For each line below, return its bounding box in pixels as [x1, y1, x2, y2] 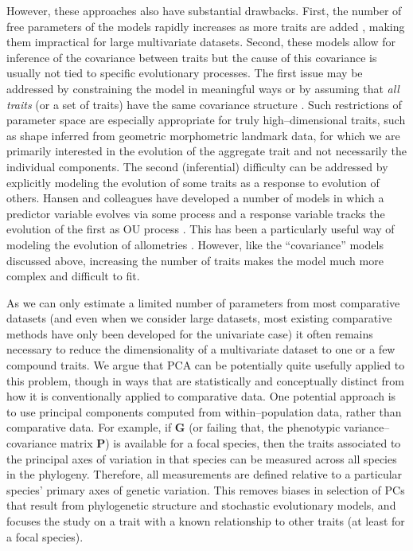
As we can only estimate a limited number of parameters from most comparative [6, 294, 400, 311]
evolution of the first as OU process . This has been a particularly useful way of [6, 221, 395, 237]
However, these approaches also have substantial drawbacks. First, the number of [6, 2, 402, 18]
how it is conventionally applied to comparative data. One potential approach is [6, 388, 396, 404]
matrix [60, 435, 93, 451]
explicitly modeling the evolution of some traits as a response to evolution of [6, 174, 380, 190]
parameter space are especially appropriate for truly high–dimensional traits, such [6, 111, 406, 128]
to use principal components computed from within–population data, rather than [6, 403, 402, 420]
